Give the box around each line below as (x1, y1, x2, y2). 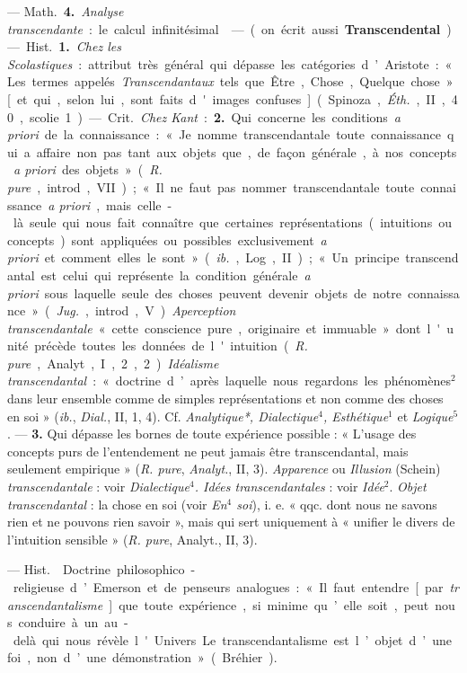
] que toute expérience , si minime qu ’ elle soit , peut (109, 595, 429, 614)
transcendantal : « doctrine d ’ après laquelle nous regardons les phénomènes (7, 371, 451, 390)
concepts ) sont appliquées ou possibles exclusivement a (7, 230, 327, 249)
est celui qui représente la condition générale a (40, 265, 311, 284)
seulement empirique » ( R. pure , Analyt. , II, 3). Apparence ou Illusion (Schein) (7, 459, 441, 478)
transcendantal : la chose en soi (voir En (7, 494, 227, 513)
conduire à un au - (18, 613, 128, 632)
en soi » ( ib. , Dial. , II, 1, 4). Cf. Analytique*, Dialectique (7, 406, 319, 425)
